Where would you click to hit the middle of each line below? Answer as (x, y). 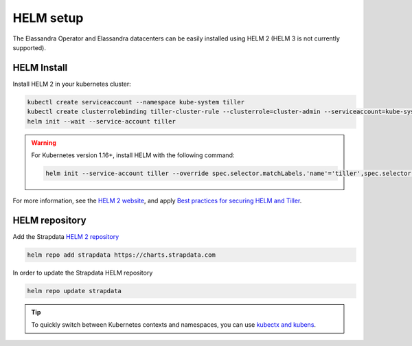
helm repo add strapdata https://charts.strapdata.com (121, 255)
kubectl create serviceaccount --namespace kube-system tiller (136, 102)
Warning (44, 142)
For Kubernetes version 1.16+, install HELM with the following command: (133, 155)
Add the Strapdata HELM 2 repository (66, 236)
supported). (30, 47)
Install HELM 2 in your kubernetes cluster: (72, 84)
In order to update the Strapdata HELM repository (83, 273)
